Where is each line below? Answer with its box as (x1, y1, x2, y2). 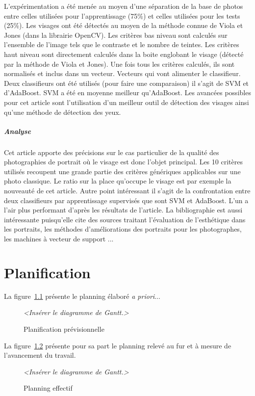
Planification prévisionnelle (24, 323, 104, 334)
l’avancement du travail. (4, 350, 76, 360)
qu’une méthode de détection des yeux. (4, 106, 121, 117)
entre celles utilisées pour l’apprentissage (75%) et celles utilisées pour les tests (4, 10, 240, 21)
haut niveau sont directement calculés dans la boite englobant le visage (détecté (4, 49, 244, 59)
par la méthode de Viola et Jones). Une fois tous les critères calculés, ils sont (4, 58, 235, 69)
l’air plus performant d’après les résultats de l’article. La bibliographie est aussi (4, 205, 243, 215)
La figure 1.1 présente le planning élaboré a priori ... (4, 290, 160, 301)
